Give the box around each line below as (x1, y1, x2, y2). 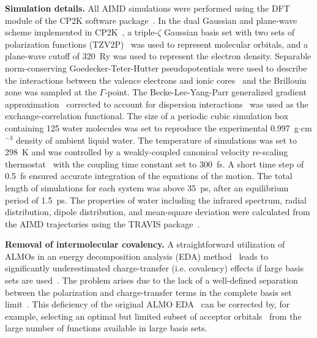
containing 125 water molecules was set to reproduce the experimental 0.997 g (5, 121, 299, 134)
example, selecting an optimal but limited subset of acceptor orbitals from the (5, 309, 302, 322)
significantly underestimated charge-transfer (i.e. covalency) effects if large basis (5, 262, 304, 274)
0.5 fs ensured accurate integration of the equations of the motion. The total (5, 169, 293, 182)
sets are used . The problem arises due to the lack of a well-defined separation (5, 274, 298, 287)
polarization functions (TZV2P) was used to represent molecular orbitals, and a (5, 37, 308, 50)
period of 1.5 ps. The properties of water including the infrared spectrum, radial (5, 193, 307, 206)
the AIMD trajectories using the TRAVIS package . (5, 217, 200, 230)
